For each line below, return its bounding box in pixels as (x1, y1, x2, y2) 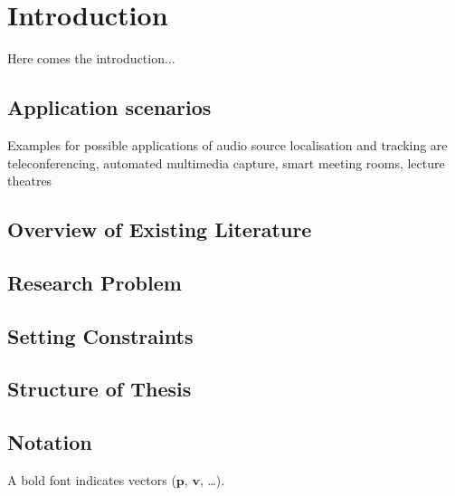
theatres (7, 171, 52, 190)
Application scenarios (7, 93, 212, 121)
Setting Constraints (7, 321, 194, 349)
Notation (7, 428, 92, 456)
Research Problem (7, 268, 182, 296)
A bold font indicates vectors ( (7, 471, 176, 490)
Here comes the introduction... (7, 49, 175, 68)
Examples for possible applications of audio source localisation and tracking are (7, 135, 448, 154)
